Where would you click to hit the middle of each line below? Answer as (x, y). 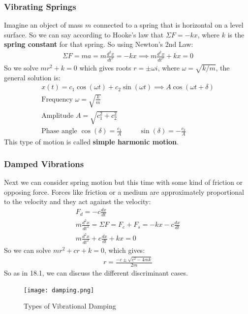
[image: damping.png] (59, 290)
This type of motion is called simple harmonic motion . (91, 142)
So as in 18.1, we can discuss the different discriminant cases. (96, 273)
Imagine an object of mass (44, 25)
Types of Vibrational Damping (70, 306)
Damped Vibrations (44, 163)
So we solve (21, 67)
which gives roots (105, 67)
